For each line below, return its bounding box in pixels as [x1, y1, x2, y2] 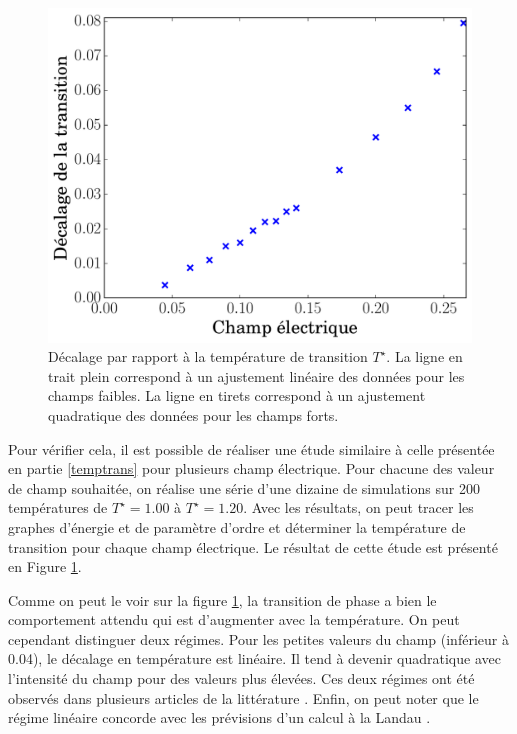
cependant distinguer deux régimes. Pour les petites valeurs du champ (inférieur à [8, 628, 509, 649]
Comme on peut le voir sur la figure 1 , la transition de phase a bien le [8, 589, 437, 610]
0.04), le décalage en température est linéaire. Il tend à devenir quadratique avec [8, 648, 501, 669]
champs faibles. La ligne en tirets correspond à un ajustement [48, 385, 426, 406]
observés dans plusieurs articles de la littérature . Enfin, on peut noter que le [8, 687, 479, 708]
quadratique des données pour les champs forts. [48, 404, 339, 425]
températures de [8, 497, 108, 518]
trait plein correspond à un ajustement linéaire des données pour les [48, 365, 465, 386]
